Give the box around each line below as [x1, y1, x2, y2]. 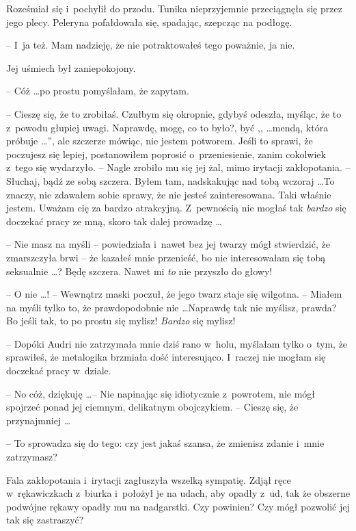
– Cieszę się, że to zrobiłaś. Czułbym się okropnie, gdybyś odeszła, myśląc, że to [6, 106, 342, 120]
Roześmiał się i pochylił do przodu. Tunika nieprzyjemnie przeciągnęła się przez [6, 1, 342, 15]
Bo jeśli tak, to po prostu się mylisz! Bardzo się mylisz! [6, 313, 236, 328]
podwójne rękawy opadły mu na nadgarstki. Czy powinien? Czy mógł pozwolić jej [6, 499, 350, 513]
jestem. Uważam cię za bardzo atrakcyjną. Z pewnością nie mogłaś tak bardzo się [6, 200, 346, 215]
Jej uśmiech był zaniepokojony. [6, 60, 136, 75]
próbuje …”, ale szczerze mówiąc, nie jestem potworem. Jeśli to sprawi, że [6, 133, 313, 148]
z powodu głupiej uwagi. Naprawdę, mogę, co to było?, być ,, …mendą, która [6, 120, 329, 134]
